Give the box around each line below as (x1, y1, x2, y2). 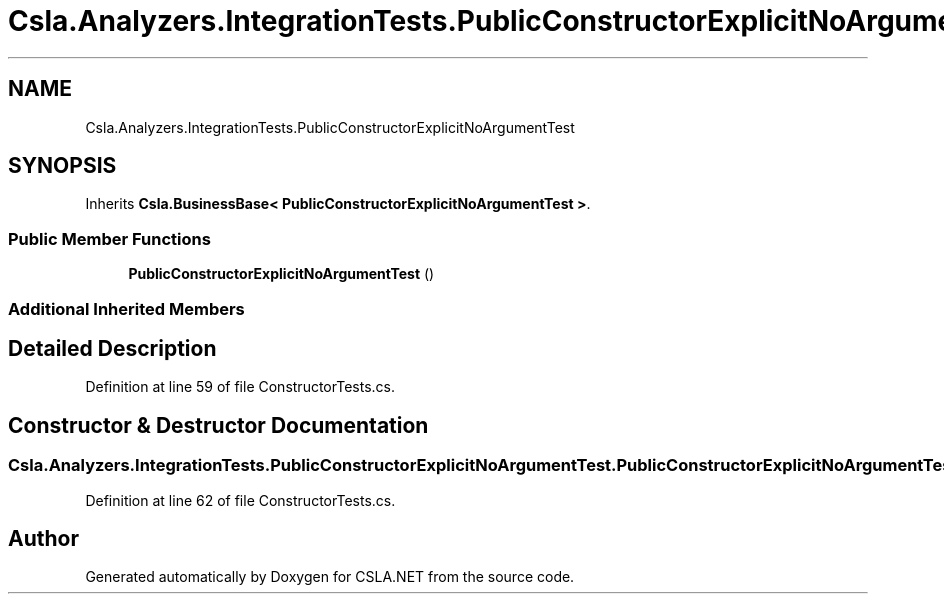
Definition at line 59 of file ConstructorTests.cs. (85, 378, 396, 396)
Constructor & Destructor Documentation (8, 412, 429, 438)
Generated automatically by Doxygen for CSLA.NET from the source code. (85, 568, 575, 586)
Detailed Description (8, 335, 217, 361)
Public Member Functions (8, 228, 211, 249)
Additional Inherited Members (8, 298, 245, 319)
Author (8, 526, 79, 552)
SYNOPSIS (8, 153, 117, 179)
